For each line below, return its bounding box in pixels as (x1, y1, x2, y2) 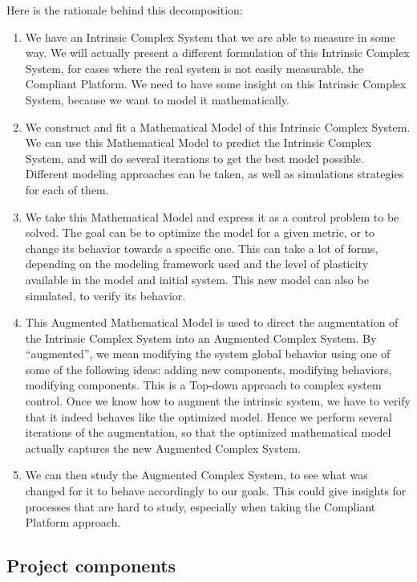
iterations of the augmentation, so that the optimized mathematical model (25, 424, 391, 441)
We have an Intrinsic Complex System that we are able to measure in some (25, 28, 395, 45)
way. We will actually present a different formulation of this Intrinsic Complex (25, 44, 410, 61)
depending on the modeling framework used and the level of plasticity (25, 255, 369, 272)
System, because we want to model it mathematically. (25, 91, 289, 108)
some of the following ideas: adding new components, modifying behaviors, (25, 360, 392, 377)
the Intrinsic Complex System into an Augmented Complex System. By (25, 329, 377, 346)
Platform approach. (25, 514, 121, 531)
